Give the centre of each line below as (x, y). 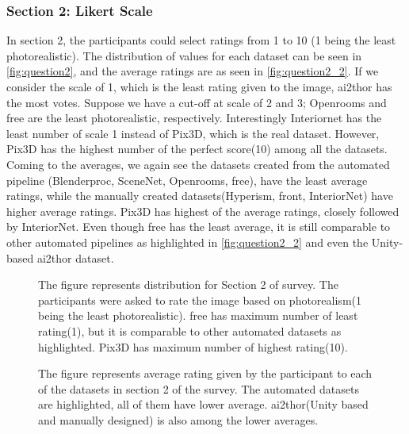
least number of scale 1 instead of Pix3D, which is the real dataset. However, (193, 133)
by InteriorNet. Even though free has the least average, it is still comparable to (199, 227)
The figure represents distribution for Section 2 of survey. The (188, 284)
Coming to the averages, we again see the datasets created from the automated (198, 164)
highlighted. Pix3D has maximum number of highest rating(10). (193, 346)
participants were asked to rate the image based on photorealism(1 (200, 300)
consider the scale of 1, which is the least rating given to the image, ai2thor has (199, 86)
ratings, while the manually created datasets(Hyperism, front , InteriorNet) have (200, 196)
